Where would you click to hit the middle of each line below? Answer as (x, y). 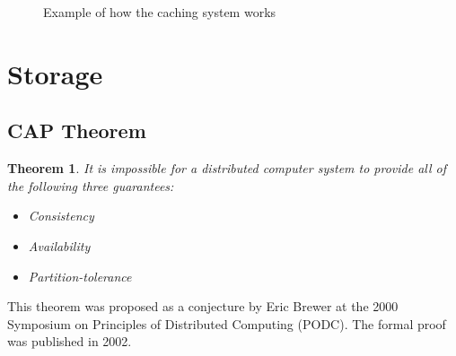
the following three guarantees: (91, 185)
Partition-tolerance (80, 276)
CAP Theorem (77, 130)
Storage (55, 73)
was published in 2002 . (70, 341)
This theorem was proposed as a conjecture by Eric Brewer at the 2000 (203, 306)
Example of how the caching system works (160, 12)
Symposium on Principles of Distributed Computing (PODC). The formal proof (227, 323)
